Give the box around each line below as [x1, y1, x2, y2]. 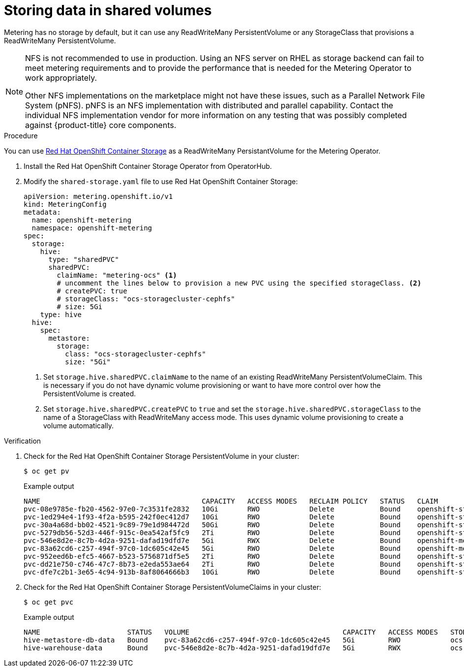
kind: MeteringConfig [24, 200, 107, 208]
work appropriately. [25, 72, 97, 83]
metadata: [24, 208, 61, 216]
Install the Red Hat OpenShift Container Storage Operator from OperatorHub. [24, 161, 272, 170]
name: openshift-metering [31, 216, 132, 224]
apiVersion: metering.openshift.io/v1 [24, 192, 173, 200]
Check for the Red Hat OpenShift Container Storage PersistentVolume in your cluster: [24, 451, 299, 460]
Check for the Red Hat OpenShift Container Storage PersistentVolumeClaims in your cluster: [24, 582, 321, 591]
